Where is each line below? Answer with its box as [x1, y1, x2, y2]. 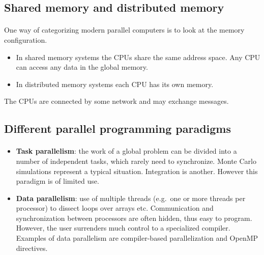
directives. [16, 242, 48, 253]
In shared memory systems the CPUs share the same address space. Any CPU [16, 51, 260, 62]
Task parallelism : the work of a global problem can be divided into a [16, 146, 237, 156]
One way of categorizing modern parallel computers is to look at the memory [4, 24, 245, 35]
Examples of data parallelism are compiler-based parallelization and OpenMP [16, 233, 258, 243]
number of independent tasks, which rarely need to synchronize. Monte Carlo [16, 155, 256, 166]
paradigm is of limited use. [16, 176, 99, 186]
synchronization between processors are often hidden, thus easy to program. [16, 212, 252, 223]
